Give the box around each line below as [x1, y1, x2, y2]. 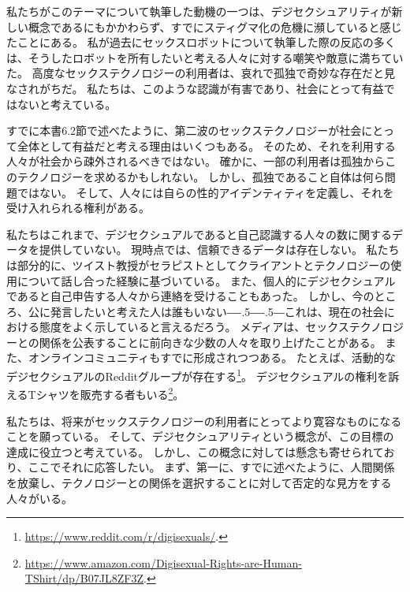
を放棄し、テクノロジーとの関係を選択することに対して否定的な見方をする [6, 474, 392, 490]
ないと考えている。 [17, 95, 117, 112]
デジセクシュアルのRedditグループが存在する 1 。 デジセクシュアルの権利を [6, 366, 389, 384]
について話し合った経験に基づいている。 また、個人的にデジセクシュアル [17, 272, 396, 289]
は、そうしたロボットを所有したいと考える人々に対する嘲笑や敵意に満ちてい [6, 49, 404, 65]
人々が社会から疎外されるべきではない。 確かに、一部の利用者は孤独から [6, 153, 386, 169]
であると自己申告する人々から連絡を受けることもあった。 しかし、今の [6, 288, 375, 304]
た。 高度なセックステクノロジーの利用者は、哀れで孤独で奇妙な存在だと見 [6, 65, 395, 81]
